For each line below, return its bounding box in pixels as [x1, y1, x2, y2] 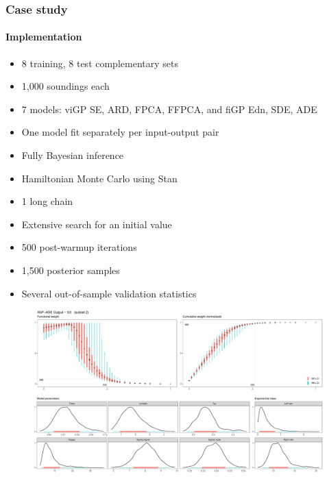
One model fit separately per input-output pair [21, 125, 219, 139]
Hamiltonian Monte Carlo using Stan [21, 171, 178, 185]
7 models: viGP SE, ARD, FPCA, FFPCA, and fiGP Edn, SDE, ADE [21, 101, 317, 116]
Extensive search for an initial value [21, 217, 172, 231]
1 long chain [21, 194, 73, 208]
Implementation [5, 29, 82, 44]
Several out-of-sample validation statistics [21, 286, 197, 300]
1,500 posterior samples [21, 262, 120, 277]
